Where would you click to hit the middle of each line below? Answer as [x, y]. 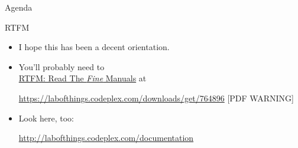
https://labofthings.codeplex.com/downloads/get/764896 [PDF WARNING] [156, 98]
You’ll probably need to [61, 66]
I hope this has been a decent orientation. [94, 47]
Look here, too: [46, 118]
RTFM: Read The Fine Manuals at [82, 78]
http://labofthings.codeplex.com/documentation [106, 138]
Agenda [19, 7]
